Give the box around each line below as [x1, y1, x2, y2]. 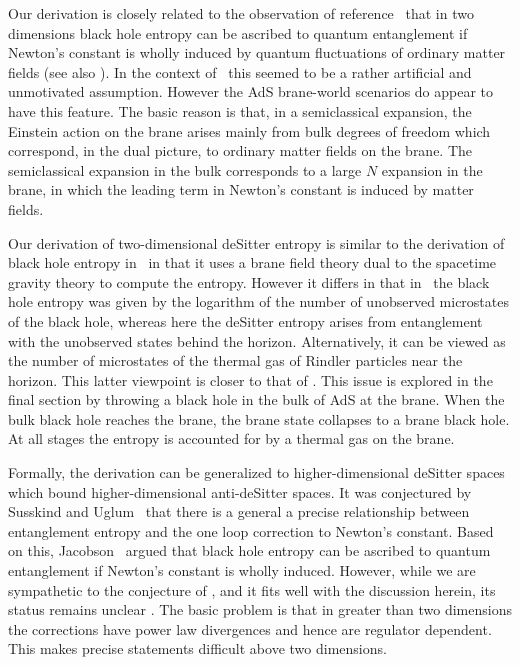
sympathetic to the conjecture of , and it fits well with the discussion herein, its [8, 579, 496, 600]
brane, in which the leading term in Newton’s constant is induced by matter [8, 179, 474, 200]
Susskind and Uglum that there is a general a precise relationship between [8, 501, 470, 522]
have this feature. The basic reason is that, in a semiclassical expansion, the [8, 100, 472, 121]
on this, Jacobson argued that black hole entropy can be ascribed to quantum [8, 540, 491, 561]
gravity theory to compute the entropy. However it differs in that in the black [8, 271, 490, 292]
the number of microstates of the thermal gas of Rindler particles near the [8, 350, 463, 371]
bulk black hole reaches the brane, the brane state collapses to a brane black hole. [8, 408, 510, 429]
